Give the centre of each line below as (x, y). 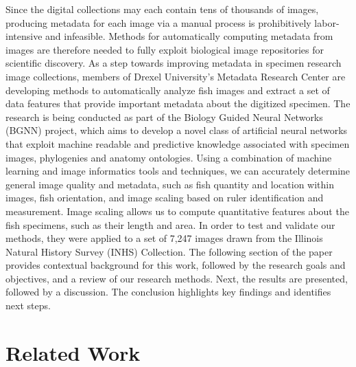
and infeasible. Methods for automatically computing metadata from (189, 36)
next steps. (28, 305)
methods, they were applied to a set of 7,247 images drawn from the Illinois (164, 238)
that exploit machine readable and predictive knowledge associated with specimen (178, 143)
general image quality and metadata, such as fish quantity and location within (170, 184)
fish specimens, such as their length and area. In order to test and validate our (170, 224)
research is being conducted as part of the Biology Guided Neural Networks (164, 116)
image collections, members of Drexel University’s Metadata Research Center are (176, 76)
